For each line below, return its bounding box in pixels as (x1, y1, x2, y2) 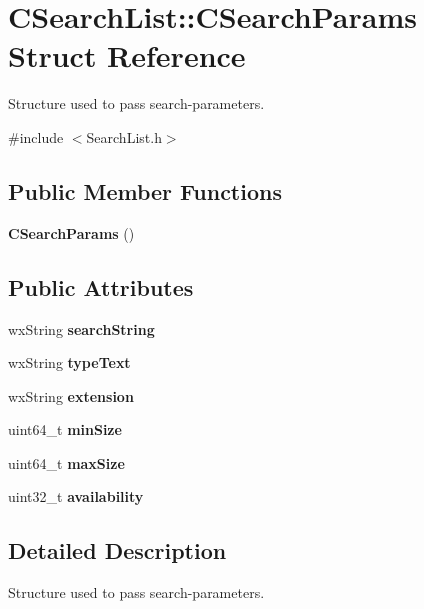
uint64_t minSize (8, 419, 122, 440)
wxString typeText (8, 352, 131, 373)
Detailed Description (8, 535, 227, 566)
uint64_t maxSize (8, 452, 125, 473)
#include (8, 126, 64, 147)
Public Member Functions (8, 175, 282, 206)
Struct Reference (8, 35, 246, 76)
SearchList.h (86, 126, 162, 147)
